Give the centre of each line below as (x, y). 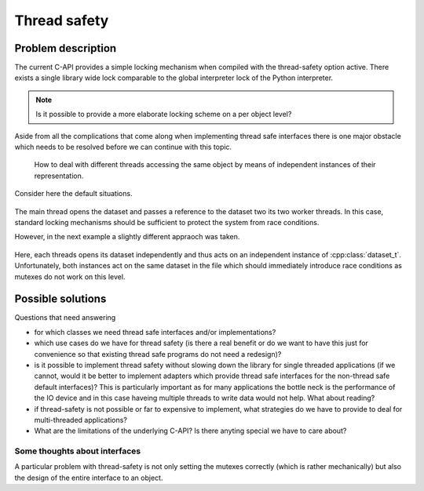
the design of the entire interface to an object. (89, 478)
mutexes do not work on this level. (70, 276)
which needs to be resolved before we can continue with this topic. (123, 147)
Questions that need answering (65, 318)
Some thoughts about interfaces (78, 451)
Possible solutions (60, 299)
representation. (59, 176)
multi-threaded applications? (80, 420)
